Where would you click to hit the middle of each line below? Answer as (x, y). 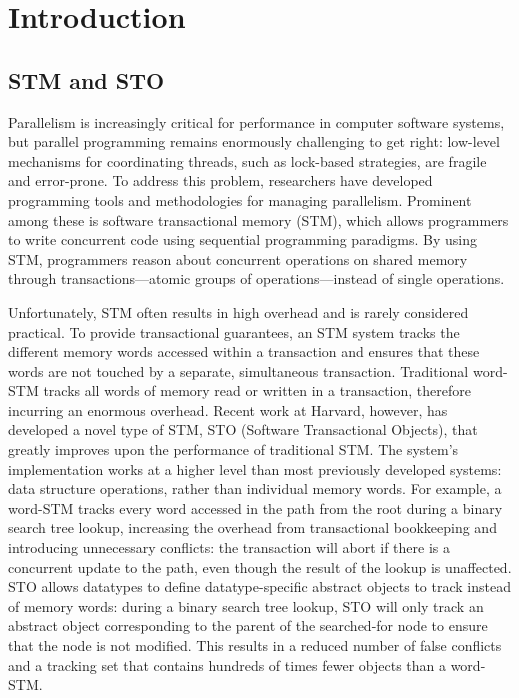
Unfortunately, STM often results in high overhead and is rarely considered (238, 311)
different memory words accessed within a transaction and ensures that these (244, 351)
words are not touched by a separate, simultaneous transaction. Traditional (238, 370)
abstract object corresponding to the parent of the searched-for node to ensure (248, 625)
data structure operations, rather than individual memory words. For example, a (255, 488)
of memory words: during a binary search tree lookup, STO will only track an (246, 605)
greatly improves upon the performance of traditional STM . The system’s (233, 449)
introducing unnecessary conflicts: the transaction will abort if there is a (229, 547)
